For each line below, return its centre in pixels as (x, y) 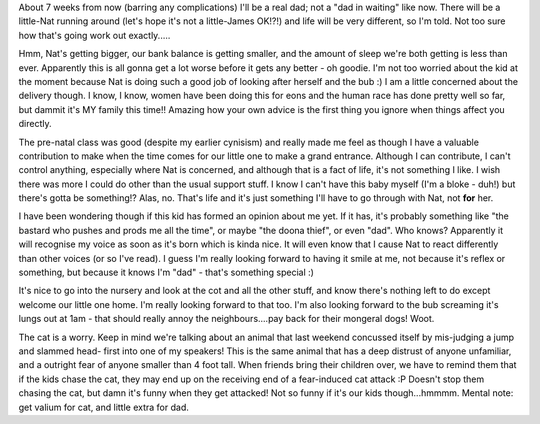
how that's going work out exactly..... (94, 35)
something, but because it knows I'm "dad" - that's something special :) (166, 272)
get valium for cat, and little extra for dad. (104, 407)
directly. (35, 124)
